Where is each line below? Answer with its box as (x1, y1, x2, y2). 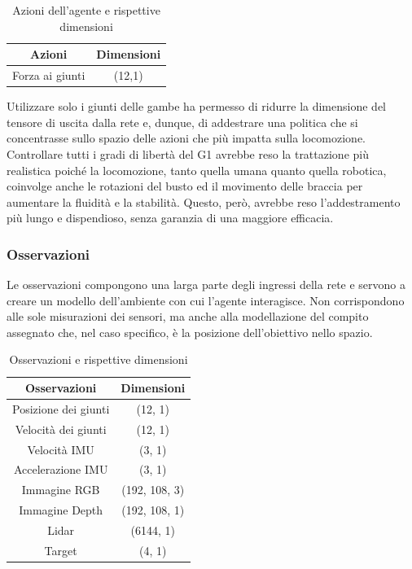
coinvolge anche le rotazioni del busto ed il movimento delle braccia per (7, 177, 363, 195)
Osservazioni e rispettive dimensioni (9, 351, 188, 368)
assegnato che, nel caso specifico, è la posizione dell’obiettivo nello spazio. (7, 323, 373, 340)
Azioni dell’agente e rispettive (12, 2, 160, 18)
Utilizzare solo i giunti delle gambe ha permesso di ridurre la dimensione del (7, 98, 386, 115)
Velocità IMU (27, 440, 94, 457)
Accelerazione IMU (13, 461, 108, 478)
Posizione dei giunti (12, 400, 110, 417)
